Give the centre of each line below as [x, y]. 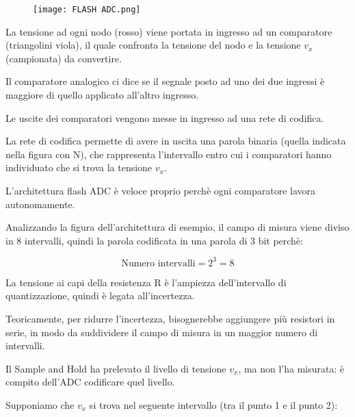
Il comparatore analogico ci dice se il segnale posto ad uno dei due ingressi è [165, 81]
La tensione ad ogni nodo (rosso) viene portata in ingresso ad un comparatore [169, 31]
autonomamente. [40, 204]
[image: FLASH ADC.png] [87, 10]
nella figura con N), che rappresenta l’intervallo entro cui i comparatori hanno [169, 154]
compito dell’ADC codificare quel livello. [90, 382]
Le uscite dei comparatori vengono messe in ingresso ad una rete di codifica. [165, 117]
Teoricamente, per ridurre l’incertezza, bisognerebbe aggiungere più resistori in [170, 319]
